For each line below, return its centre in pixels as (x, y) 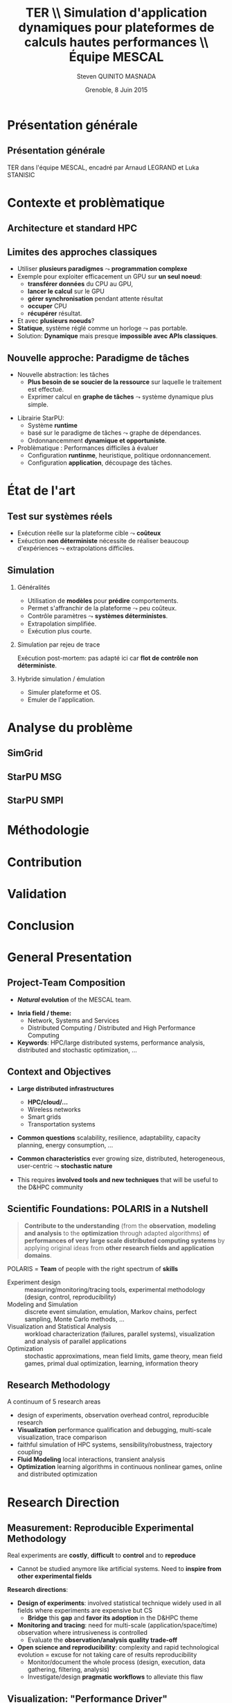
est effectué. (46, 389)
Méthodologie (48, 830)
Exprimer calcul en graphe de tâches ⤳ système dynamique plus (121, 397)
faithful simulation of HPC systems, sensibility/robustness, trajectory (115, 1445)
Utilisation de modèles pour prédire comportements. (103, 600)
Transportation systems (61, 1124)
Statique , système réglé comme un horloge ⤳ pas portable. (102, 329)
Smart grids (44, 1117)
